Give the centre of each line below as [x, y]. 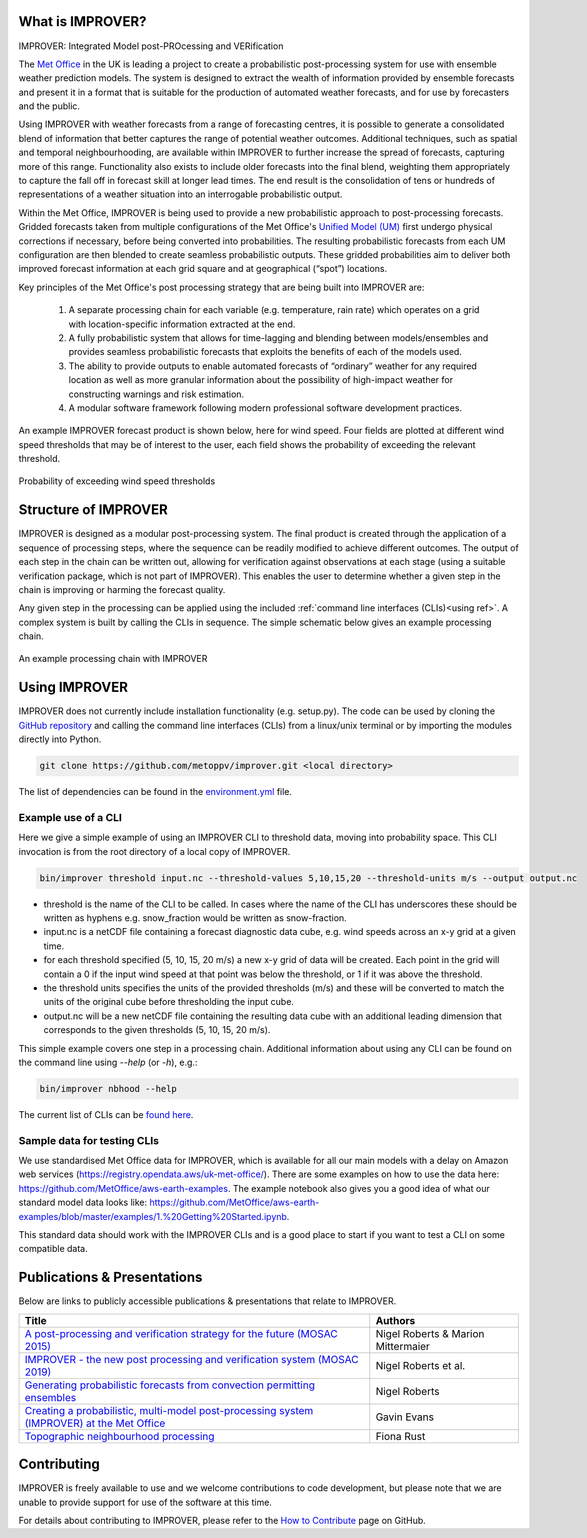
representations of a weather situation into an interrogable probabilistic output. [180, 194]
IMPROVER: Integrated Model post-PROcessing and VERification [151, 46]
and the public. [49, 106]
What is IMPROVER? [82, 21]
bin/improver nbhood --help [108, 1088]
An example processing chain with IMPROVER [113, 659]
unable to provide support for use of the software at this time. [145, 1502]
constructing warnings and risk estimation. [156, 394]
